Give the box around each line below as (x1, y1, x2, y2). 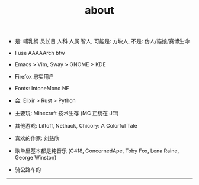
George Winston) (14, 154, 57, 161)
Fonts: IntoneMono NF (14, 85, 69, 92)
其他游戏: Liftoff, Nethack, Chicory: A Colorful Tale (14, 122, 138, 129)
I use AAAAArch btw (14, 50, 65, 57)
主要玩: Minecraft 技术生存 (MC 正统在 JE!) (14, 110, 119, 117)
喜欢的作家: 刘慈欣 (14, 135, 60, 142)
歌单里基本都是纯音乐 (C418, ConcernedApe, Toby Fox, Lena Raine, (14, 147, 179, 154)
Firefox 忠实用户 (14, 73, 54, 80)
